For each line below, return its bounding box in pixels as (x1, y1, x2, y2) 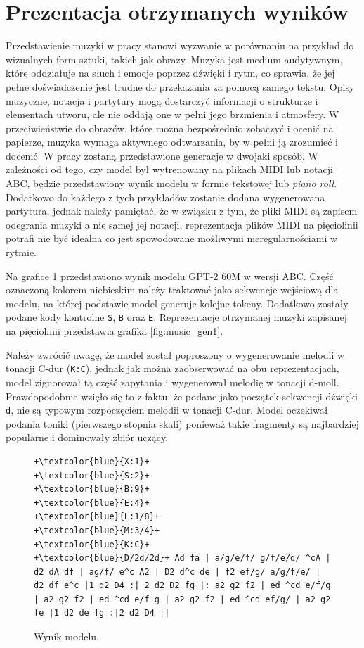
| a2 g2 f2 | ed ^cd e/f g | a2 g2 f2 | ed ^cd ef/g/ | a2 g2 (34, 594, 331, 604)
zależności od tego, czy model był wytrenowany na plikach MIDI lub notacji (6, 162, 333, 177)
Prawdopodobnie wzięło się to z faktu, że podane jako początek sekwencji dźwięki (6, 388, 358, 403)
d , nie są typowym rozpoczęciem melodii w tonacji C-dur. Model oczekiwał (6, 402, 328, 417)
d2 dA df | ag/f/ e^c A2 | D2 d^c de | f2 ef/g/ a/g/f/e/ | (34, 566, 321, 577)
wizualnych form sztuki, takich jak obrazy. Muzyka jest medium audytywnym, (6, 51, 343, 66)
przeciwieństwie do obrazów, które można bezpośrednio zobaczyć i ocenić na (6, 120, 334, 135)
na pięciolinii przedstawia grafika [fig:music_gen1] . (6, 324, 223, 338)
